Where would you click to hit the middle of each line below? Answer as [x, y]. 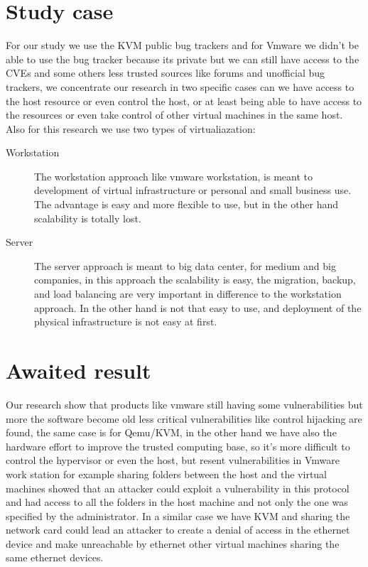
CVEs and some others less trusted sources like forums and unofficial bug [166, 73]
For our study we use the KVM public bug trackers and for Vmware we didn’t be [182, 45]
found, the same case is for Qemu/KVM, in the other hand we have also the [171, 432]
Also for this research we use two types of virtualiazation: [131, 128]
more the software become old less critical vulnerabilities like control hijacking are [184, 418]
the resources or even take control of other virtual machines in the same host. [174, 115]
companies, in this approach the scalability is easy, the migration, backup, [195, 280]
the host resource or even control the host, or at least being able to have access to [184, 101]
